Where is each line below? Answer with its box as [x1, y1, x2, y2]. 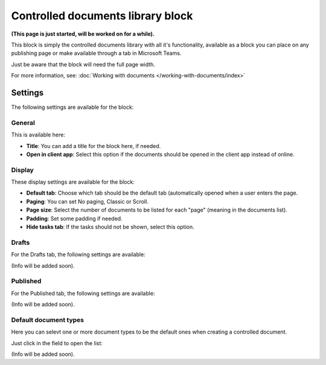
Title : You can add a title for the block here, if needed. [26, 142, 161, 149]
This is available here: [11, 131, 66, 138]
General [11, 118, 36, 127]
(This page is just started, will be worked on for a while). [11, 30, 155, 37]
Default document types [11, 315, 85, 324]
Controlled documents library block [11, 9, 193, 22]
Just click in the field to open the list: [11, 339, 103, 347]
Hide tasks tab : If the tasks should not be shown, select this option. [26, 224, 194, 231]
